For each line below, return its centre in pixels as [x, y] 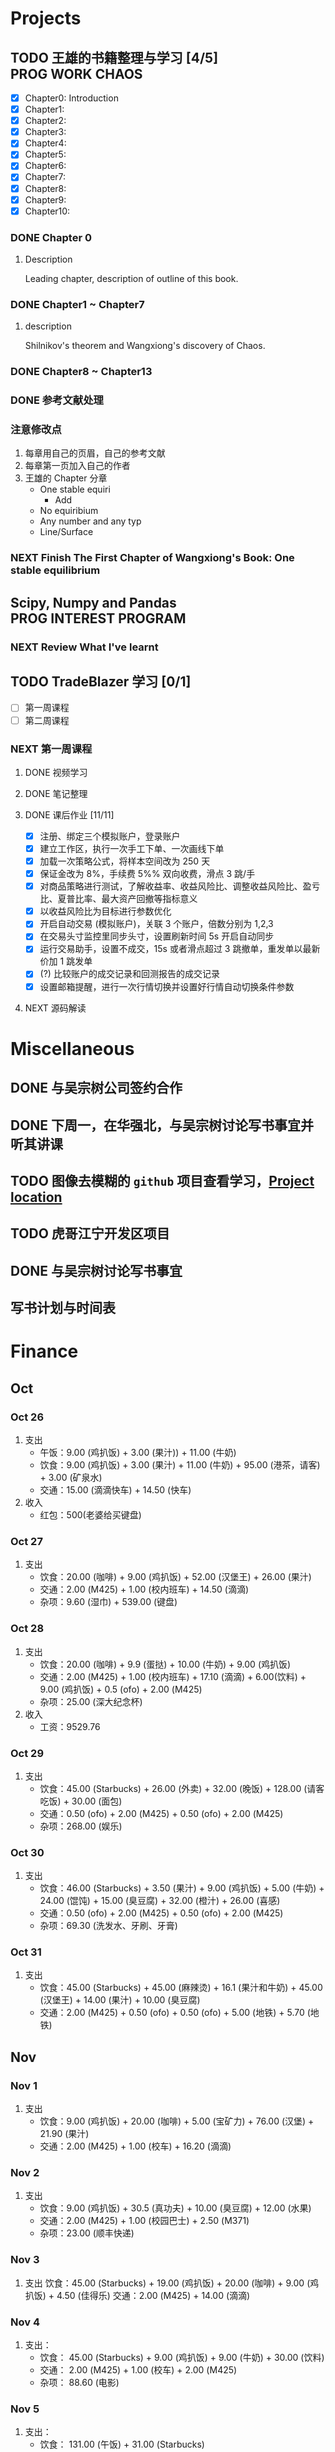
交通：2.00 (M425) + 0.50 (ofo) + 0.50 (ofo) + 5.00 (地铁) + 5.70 [172, 2013]
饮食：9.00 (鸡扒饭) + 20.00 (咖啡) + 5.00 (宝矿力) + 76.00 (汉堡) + [177, 2121]
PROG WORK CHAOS [76, 73]
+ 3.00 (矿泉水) [71, 1477]
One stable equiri [75, 489]
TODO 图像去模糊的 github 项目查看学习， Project [162, 1180]
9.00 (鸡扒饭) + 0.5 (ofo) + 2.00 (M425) [121, 1689]
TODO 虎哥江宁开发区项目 [90, 1233]
